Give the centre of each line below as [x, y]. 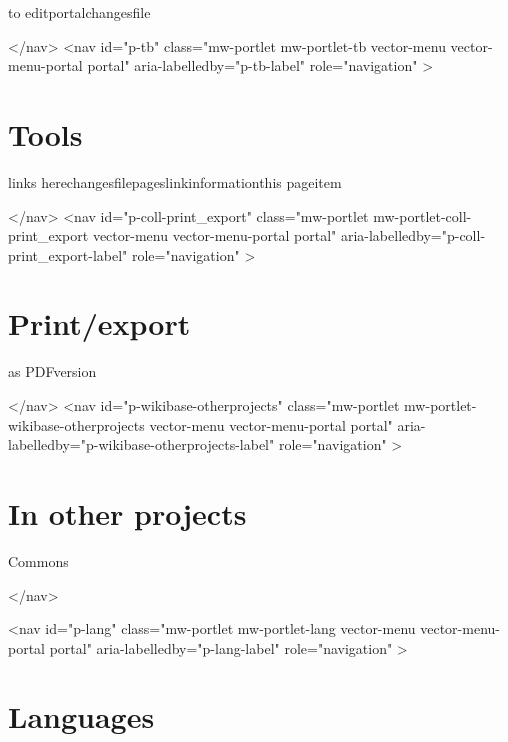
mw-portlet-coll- [422, 215]
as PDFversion [52, 371]
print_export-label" [68, 254]
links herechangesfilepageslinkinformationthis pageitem [175, 181]
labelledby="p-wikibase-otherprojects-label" [141, 444]
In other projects [127, 512]
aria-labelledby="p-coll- [413, 235]
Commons [38, 560]
